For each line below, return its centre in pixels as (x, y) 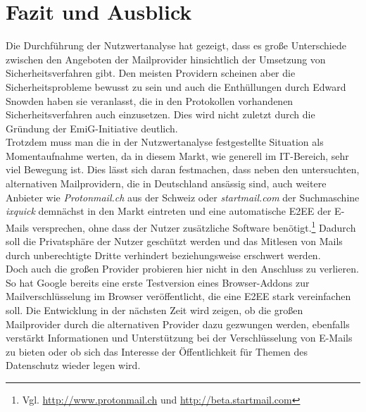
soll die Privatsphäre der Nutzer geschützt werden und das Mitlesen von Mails (174, 241)
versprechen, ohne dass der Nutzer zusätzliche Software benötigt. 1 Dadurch (194, 226)
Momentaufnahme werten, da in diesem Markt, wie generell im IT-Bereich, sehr (177, 155)
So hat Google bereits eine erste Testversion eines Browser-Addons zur (158, 282)
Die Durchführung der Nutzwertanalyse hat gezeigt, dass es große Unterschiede (176, 45)
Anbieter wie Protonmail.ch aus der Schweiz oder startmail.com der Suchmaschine (183, 197)
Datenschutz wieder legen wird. (73, 365)
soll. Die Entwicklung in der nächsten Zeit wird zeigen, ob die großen (154, 310)
